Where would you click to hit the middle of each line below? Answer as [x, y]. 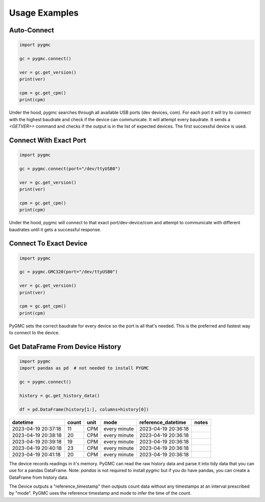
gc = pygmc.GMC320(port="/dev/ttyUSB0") [68, 272]
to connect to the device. [34, 333]
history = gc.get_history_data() [60, 396]
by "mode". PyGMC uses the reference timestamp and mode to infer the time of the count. [100, 493]
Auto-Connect [32, 30]
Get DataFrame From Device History [65, 347]
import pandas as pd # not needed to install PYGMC [84, 368]
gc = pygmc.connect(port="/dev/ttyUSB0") [70, 169]
